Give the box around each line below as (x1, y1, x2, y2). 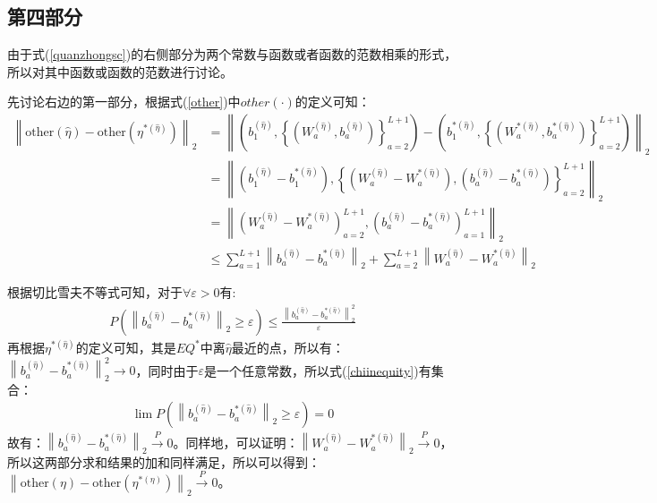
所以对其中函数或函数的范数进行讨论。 (7, 62, 233, 81)
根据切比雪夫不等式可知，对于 (7, 283, 183, 302)
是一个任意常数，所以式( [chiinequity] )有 (204, 361, 431, 379)
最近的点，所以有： (231, 337, 345, 356)
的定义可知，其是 (75, 337, 176, 356)
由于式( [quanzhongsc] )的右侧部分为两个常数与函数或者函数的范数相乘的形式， (7, 45, 457, 64)
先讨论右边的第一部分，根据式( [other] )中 (7, 92, 241, 111)
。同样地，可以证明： (173, 433, 299, 452)
